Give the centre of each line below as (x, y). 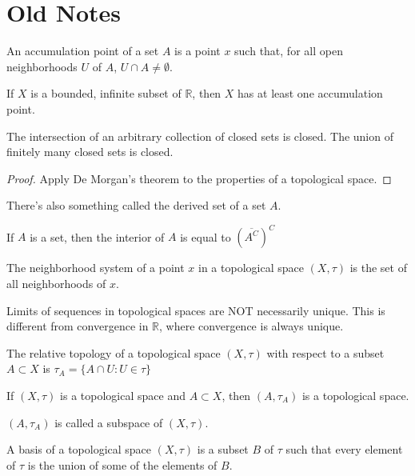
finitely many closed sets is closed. (90, 152)
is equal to (206, 236)
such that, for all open (289, 51)
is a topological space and (123, 395)
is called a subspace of (109, 422)
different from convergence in (78, 326)
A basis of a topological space (79, 449)
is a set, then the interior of (97, 236)
